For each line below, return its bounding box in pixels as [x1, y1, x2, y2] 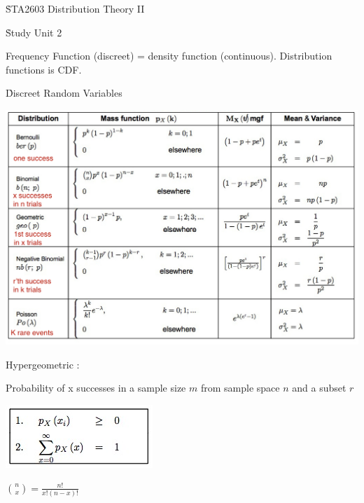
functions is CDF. [6, 62, 82, 76]
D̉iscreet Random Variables [6, 85, 122, 100]
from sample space [200, 380, 280, 395]
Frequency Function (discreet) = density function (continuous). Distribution [6, 48, 332, 63]
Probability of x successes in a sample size [6, 380, 186, 395]
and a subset [292, 380, 346, 395]
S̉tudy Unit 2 [6, 25, 62, 39]
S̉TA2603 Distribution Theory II [6, 1, 145, 15]
